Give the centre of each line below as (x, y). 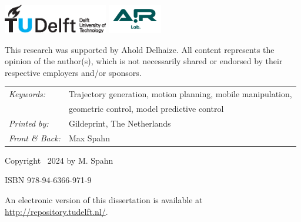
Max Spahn (89, 137)
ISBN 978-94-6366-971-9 (48, 180)
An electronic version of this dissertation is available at (104, 199)
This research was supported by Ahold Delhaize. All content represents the (140, 49)
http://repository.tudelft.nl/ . (56, 211)
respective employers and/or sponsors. (73, 72)
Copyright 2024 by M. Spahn (59, 160)
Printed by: (29, 123)
